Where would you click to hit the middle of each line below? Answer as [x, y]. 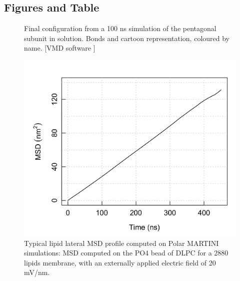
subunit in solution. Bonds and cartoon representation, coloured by [127, 38]
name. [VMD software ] [60, 48]
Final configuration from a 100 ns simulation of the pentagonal [120, 28]
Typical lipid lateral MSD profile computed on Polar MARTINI [121, 243]
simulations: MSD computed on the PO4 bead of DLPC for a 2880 [126, 253]
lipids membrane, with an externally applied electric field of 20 [120, 262]
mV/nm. [37, 272]
